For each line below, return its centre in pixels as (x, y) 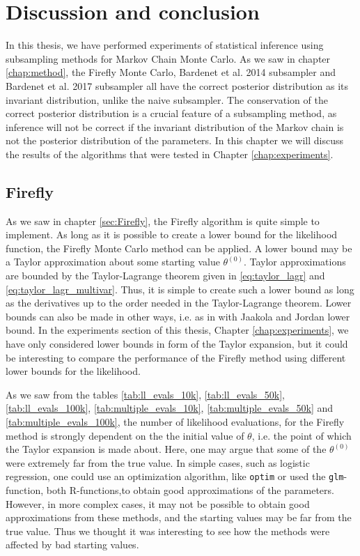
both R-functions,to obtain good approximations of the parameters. (190, 490)
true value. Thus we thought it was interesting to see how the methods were (168, 531)
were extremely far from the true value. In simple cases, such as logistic (158, 462)
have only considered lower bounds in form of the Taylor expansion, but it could (177, 344)
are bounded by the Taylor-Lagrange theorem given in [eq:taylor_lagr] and (165, 276)
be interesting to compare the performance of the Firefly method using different (176, 357)
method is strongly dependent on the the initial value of (125, 435)
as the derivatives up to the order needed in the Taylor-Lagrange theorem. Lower (179, 303)
